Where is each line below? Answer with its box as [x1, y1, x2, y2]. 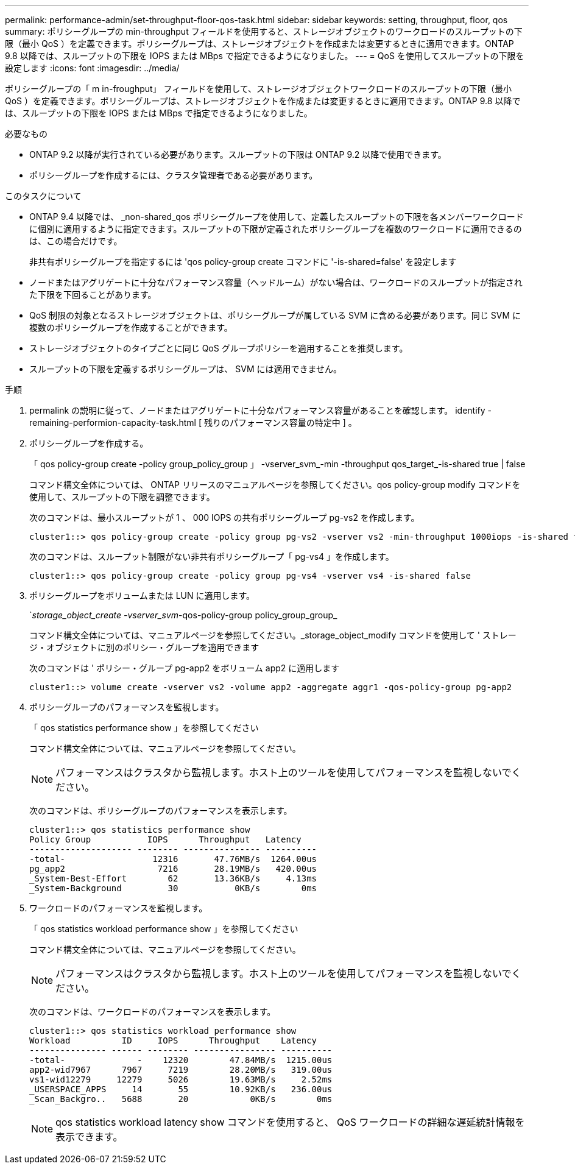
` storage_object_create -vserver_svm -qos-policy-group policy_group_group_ [29, 610, 337, 620]
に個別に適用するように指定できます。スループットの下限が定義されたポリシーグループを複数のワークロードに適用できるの [29, 224, 522, 234]
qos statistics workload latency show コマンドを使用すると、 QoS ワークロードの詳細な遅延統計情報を [55, 1116, 525, 1128]
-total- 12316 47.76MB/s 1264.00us [29, 854, 317, 864]
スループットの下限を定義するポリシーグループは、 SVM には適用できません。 [29, 364, 342, 374]
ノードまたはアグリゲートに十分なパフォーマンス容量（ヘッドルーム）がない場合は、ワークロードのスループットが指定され [29, 277, 523, 288]
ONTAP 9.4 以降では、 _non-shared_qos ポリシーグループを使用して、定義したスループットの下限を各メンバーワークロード [29, 211, 524, 222]
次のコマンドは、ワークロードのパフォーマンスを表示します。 [29, 1006, 276, 1017]
